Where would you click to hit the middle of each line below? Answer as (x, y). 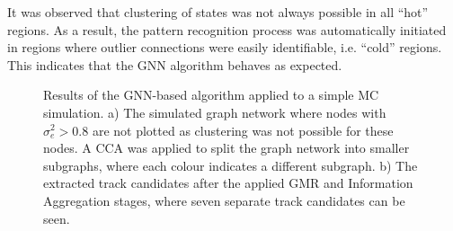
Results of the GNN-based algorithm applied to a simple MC (211, 95)
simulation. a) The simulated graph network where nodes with (215, 112)
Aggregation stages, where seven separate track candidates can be (224, 200)
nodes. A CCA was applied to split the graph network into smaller (226, 148)
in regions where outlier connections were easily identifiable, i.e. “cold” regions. (225, 47)
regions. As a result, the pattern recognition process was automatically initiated (227, 29)
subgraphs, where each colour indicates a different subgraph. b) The (231, 165)
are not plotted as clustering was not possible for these (243, 130)
